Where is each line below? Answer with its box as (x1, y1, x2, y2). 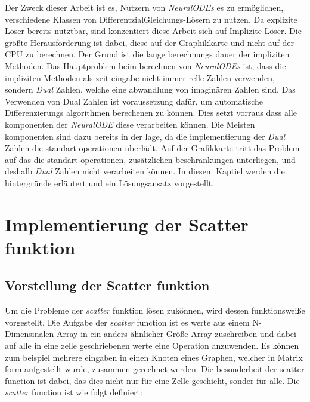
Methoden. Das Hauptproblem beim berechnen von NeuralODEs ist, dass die (5, 59, 286, 72)
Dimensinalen (5, 327, 54, 340)
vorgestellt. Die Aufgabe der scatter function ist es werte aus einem (5, 315, 250, 328)
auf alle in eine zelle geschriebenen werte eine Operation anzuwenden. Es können (5, 339, 299, 352)
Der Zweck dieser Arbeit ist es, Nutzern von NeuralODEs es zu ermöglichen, (5, 1, 284, 13)
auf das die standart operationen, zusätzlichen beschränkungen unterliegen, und (5, 153, 296, 165)
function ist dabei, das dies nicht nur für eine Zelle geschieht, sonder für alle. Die (5, 374, 300, 386)
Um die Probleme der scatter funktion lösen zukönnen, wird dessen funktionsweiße (5, 304, 305, 317)
